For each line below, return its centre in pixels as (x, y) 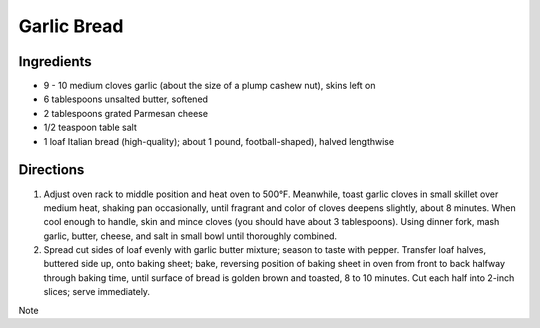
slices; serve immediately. (96, 292)
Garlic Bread (71, 26)
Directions (51, 170)
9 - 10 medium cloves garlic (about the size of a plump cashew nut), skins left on (209, 86)
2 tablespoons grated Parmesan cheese (126, 113)
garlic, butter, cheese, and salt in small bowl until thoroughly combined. (190, 236)
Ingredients (55, 61)
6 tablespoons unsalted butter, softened (126, 99)
